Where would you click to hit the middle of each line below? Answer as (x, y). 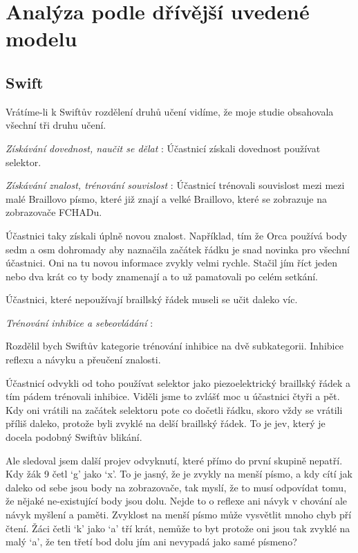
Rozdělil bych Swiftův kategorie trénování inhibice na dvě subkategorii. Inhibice (175, 346)
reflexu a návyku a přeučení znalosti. (83, 360)
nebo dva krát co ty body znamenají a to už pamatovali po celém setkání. (162, 276)
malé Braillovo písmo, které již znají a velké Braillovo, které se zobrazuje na (167, 198)
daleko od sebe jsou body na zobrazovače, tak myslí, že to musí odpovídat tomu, (176, 487)
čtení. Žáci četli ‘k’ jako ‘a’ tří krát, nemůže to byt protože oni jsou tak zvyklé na (178, 528)
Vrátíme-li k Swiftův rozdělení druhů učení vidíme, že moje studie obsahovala (170, 111)
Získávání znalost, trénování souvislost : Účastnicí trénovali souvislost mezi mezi (175, 185)
